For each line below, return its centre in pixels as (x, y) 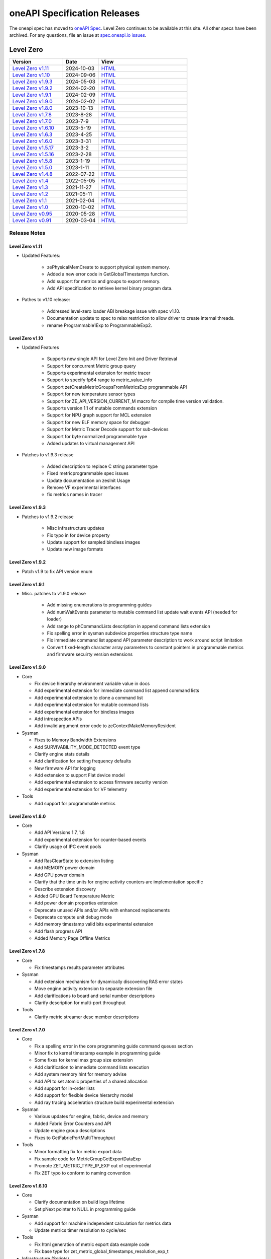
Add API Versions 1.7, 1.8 (59, 832)
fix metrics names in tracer (75, 495)
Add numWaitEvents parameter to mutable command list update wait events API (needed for (142, 612)
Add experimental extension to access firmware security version (101, 782)
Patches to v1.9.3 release (48, 455)
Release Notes (27, 233)
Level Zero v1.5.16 (33, 154)
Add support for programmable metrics (75, 803)
